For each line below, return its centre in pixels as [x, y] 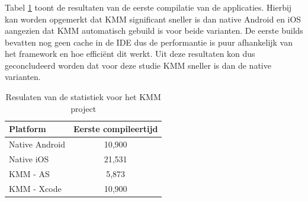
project [84, 108]
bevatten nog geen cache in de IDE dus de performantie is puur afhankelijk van [149, 42]
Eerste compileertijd [115, 129]
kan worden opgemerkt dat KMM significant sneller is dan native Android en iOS [153, 19]
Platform [28, 129]
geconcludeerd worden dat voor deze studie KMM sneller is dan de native [138, 65]
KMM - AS [29, 173]
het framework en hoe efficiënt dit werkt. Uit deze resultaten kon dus [130, 54]
